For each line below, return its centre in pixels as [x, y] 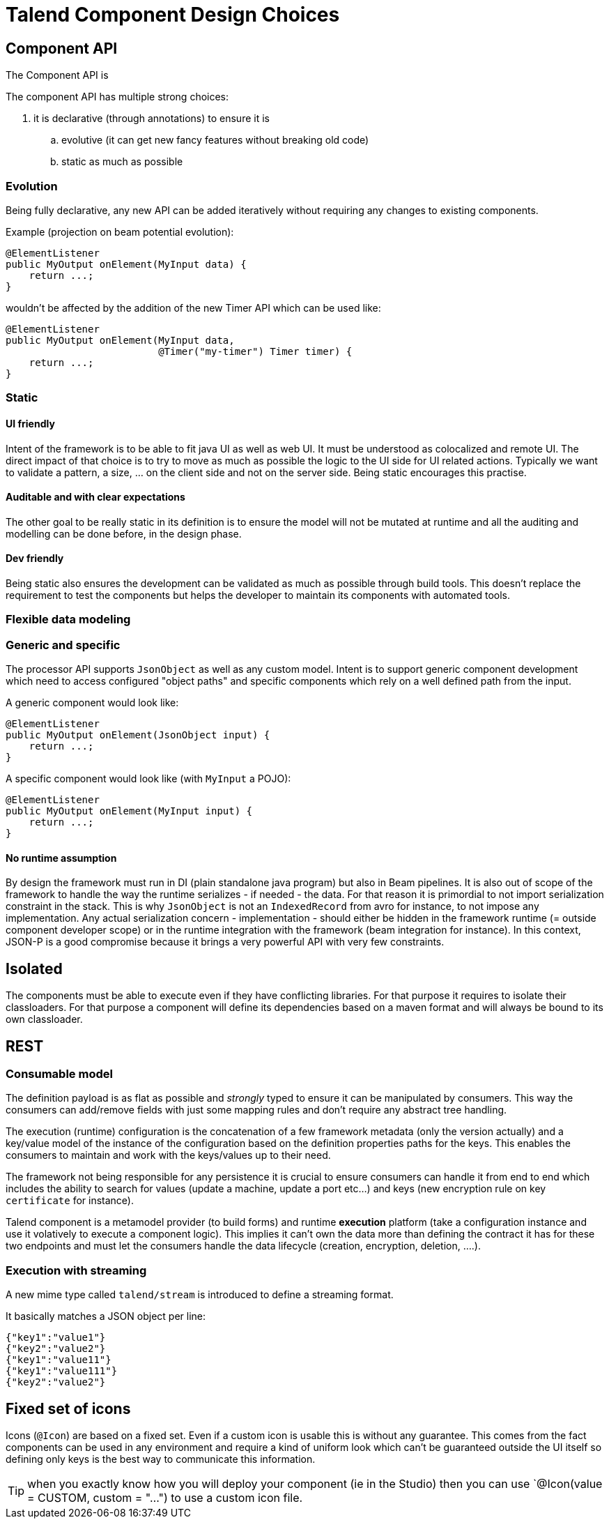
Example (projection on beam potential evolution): [120, 231]
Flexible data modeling [68, 620]
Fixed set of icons [68, 1408]
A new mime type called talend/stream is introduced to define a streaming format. [200, 1295]
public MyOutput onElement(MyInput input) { [129, 811]
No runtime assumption [61, 858]
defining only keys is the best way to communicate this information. [161, 1459]
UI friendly [30, 423]
